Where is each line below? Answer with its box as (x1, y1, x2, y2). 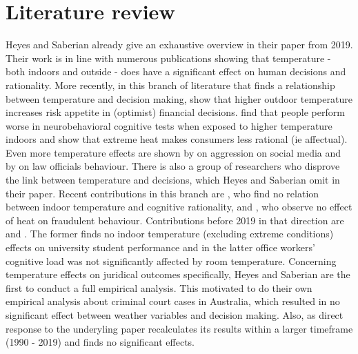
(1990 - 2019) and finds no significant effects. (6, 335, 195, 349)
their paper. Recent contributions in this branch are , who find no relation (6, 186, 319, 200)
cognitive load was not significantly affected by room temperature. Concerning (6, 253, 337, 268)
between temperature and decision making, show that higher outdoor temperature (6, 91, 352, 106)
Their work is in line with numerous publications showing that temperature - (6, 50, 331, 65)
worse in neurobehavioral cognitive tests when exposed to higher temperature (6, 118, 332, 132)
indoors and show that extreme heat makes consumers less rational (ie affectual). (6, 132, 348, 146)
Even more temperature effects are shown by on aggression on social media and (6, 145, 341, 159)
